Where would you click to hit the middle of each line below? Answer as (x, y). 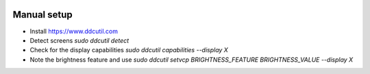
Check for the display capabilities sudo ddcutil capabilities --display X (129, 50)
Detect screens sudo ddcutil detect (79, 40)
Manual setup (43, 15)
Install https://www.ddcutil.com (74, 31)
